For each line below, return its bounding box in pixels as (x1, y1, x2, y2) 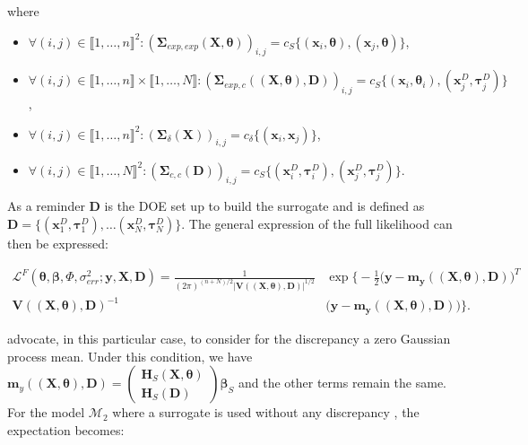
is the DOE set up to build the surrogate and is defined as (104, 196, 425, 215)
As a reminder (7, 196, 85, 215)
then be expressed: (7, 233, 108, 252)
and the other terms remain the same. (238, 373, 446, 392)
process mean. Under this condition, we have (7, 346, 253, 365)
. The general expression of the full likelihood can (181, 214, 453, 232)
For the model (7, 403, 85, 422)
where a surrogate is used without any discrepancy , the (112, 403, 420, 422)
